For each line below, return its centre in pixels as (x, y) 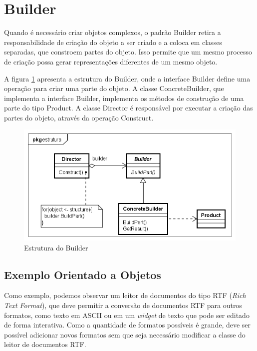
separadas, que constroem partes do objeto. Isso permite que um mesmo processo (128, 52)
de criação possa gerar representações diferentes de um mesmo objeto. (111, 61)
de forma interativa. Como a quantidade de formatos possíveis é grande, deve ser (128, 325)
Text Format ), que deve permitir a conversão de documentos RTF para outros (123, 305)
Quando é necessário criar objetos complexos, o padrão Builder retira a (113, 32)
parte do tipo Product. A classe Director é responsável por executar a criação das (128, 108)
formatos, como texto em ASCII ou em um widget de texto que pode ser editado (127, 315)
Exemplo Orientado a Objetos (83, 274)
